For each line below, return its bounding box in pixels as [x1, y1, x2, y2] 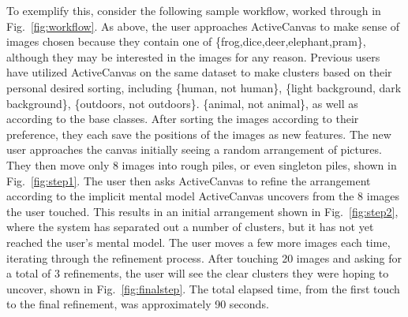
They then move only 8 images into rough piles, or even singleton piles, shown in [6, 156, 397, 173]
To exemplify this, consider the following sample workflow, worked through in [6, 2, 381, 18]
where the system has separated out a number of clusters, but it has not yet [6, 218, 374, 235]
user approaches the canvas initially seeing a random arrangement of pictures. [6, 141, 382, 158]
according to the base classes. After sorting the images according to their [6, 110, 359, 127]
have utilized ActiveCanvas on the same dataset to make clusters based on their [6, 64, 392, 80]
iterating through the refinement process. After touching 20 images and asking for [6, 249, 402, 266]
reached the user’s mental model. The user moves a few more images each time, [6, 233, 391, 250]
